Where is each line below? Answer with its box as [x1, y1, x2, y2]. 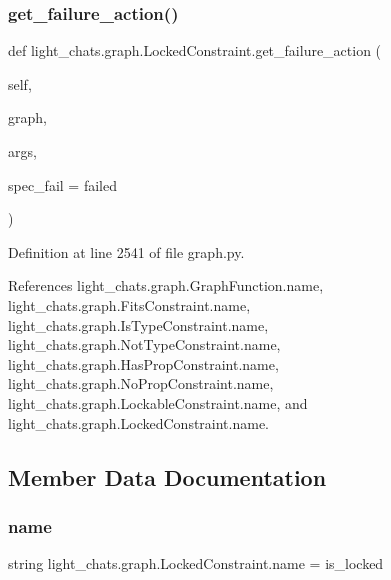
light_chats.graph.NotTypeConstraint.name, [8, 334, 281, 355]
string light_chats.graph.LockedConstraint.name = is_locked [8, 553, 384, 574]
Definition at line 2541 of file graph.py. [8, 241, 245, 262]
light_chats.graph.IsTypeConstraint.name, [8, 314, 269, 335]
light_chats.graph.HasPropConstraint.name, [8, 353, 279, 374]
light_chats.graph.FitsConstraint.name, [8, 294, 251, 315]
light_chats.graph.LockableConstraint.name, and [8, 392, 308, 413]
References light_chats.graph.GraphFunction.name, [8, 275, 324, 296]
